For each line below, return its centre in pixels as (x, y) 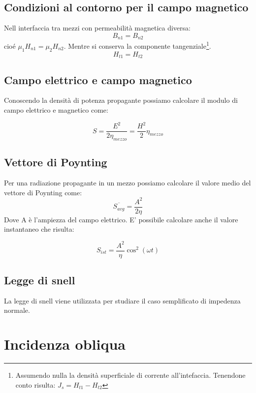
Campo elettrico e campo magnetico (98, 79)
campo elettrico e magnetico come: (56, 109)
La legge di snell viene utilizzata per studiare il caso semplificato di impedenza (122, 300)
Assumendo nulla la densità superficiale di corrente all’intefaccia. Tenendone (130, 375)
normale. (17, 310)
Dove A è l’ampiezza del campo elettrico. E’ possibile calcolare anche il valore (121, 219)
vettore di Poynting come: (43, 192)
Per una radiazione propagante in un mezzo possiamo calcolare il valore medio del (128, 183)
